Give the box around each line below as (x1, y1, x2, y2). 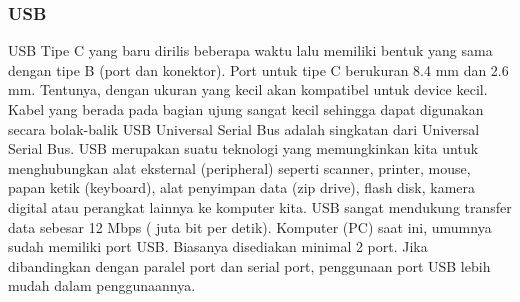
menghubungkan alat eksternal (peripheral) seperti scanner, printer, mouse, (8, 157, 471, 178)
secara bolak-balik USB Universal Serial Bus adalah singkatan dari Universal (8, 118, 480, 139)
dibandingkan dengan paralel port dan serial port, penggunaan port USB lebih (8, 255, 491, 276)
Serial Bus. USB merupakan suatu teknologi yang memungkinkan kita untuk (8, 138, 479, 159)
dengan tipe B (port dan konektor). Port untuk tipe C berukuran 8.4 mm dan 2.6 (8, 59, 509, 80)
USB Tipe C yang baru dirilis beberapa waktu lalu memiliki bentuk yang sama (8, 40, 493, 61)
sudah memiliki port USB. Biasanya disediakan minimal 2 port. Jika (8, 236, 428, 257)
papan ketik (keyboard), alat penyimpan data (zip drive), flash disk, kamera (8, 177, 475, 198)
